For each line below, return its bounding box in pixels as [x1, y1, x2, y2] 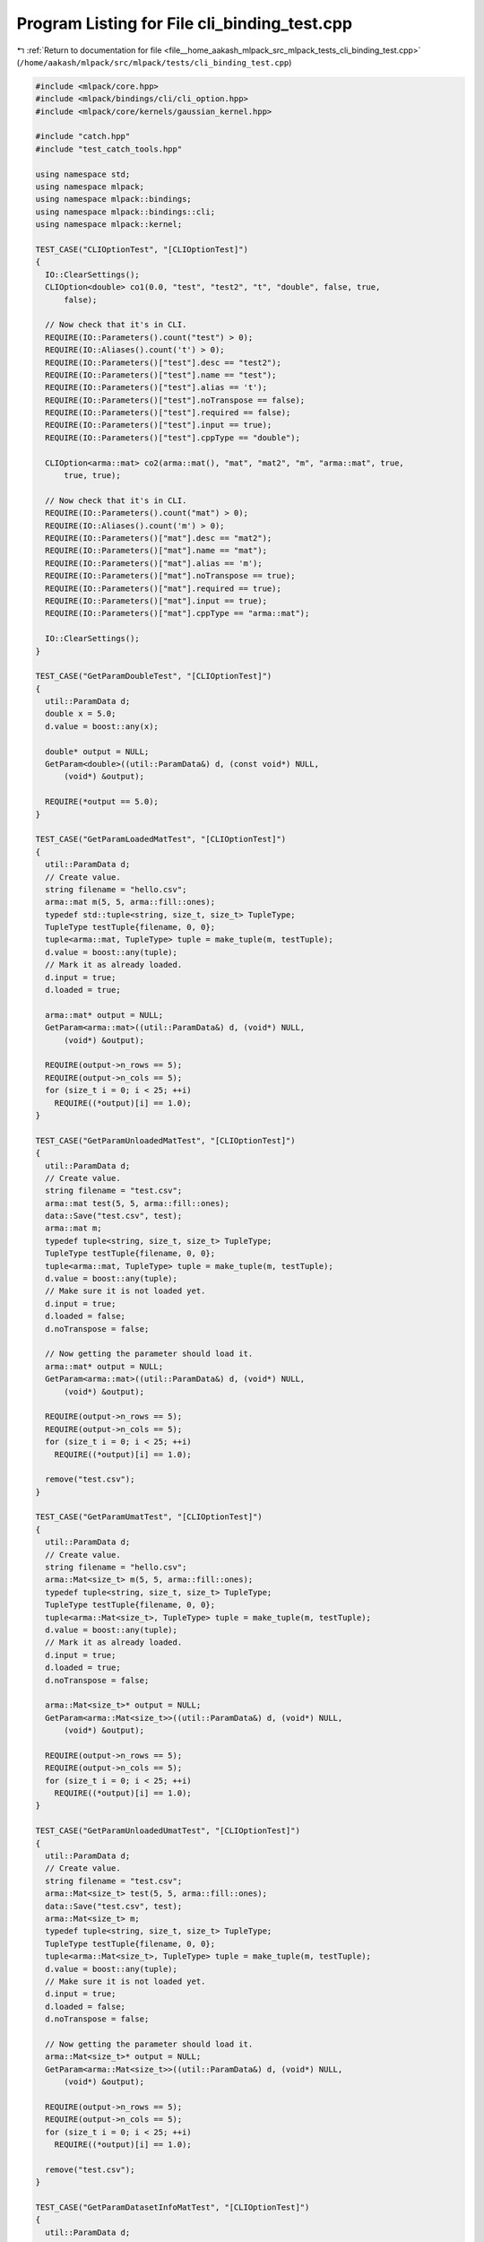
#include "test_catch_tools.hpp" [35, 143, 183, 154]
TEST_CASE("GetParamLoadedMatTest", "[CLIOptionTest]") [35, 834, 287, 845]
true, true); [64, 471, 121, 481]
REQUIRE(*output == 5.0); [45, 796, 159, 807]
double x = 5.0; [45, 708, 117, 719]
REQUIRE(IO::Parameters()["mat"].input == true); [45, 595, 268, 605]
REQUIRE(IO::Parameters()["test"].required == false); [45, 408, 291, 418]
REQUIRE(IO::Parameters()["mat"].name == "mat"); [45, 545, 268, 556]
